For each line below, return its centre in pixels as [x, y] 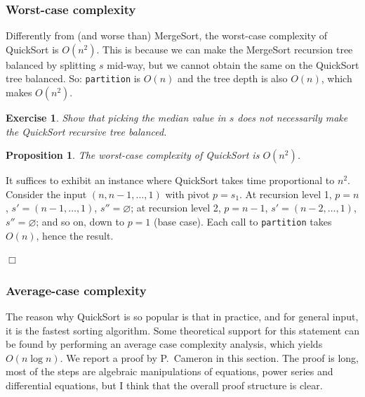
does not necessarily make [293, 118]
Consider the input [46, 194]
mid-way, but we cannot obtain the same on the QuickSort [233, 64]
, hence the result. [75, 235]
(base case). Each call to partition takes [243, 222]
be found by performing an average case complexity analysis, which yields [164, 344]
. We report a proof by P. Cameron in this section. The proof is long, [209, 357]
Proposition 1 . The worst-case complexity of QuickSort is [133, 155]
